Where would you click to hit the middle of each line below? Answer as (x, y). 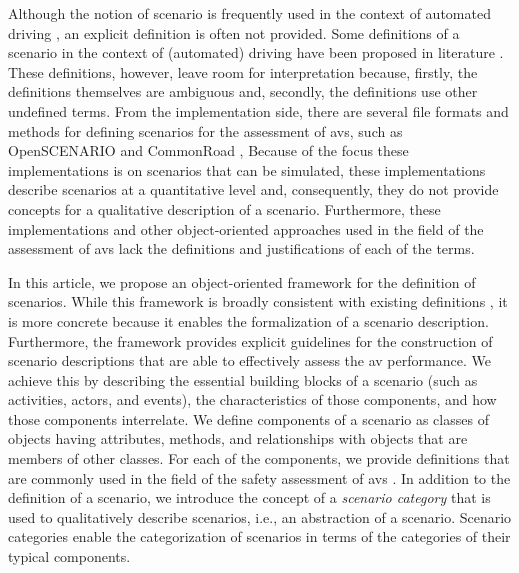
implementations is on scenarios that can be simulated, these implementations (247, 169)
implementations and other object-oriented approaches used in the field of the (246, 228)
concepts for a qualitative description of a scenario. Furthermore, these (224, 208)
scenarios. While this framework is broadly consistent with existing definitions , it (258, 301)
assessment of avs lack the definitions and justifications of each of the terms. (241, 248)
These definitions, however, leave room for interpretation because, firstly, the (243, 71)
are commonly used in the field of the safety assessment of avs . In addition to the (259, 477)
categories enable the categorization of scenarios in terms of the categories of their (259, 536)
